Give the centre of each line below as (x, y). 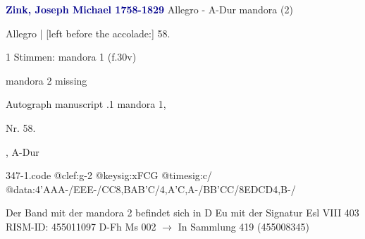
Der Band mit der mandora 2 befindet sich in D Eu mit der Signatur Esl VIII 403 (182, 213)
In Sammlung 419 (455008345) (243, 226)
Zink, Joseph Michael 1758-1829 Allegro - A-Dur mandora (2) (149, 9)
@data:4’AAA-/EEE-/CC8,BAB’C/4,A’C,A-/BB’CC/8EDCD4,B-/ (151, 189)
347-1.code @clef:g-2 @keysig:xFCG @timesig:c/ (109, 175)
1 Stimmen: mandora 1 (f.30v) (71, 57)
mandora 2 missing (47, 80)
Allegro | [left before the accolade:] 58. (88, 33)
